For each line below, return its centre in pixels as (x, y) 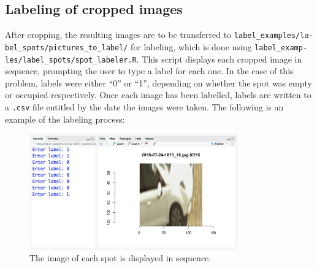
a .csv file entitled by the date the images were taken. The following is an (144, 106)
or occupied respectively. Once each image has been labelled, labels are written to (158, 95)
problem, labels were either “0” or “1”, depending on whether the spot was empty (158, 82)
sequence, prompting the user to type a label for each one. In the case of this (149, 71)
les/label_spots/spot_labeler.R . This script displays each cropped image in (154, 59)
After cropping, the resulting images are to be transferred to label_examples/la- (159, 35)
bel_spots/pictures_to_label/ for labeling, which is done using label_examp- (156, 46)
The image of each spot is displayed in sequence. (120, 258)
